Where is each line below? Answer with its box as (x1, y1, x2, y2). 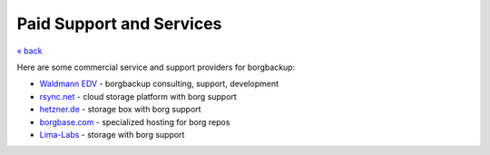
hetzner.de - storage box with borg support (39, 104, 201, 115)
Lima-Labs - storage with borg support (39, 129, 185, 140)
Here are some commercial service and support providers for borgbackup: (16, 62, 296, 73)
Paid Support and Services (16, 14, 222, 34)
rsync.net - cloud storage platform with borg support (39, 91, 238, 102)
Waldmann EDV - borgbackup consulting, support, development (39, 78, 279, 90)
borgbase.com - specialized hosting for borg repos (39, 116, 230, 127)
